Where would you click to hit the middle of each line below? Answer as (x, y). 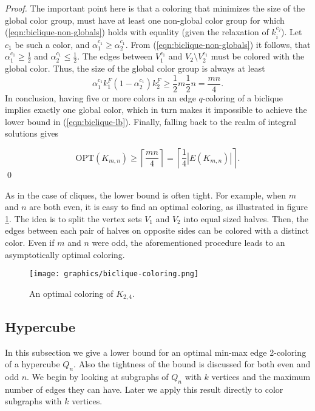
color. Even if (30, 243)
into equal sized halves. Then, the (246, 218)
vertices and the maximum (261, 376)
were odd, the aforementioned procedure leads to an (188, 243)
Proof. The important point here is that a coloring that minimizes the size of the (155, 8)
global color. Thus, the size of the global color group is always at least (135, 68)
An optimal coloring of (71, 293)
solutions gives (32, 133)
